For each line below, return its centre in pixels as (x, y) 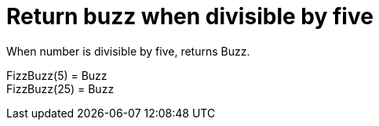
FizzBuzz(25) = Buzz (60, 88)
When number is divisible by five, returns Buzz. (128, 51)
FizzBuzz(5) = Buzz (57, 75)
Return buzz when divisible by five (190, 16)
